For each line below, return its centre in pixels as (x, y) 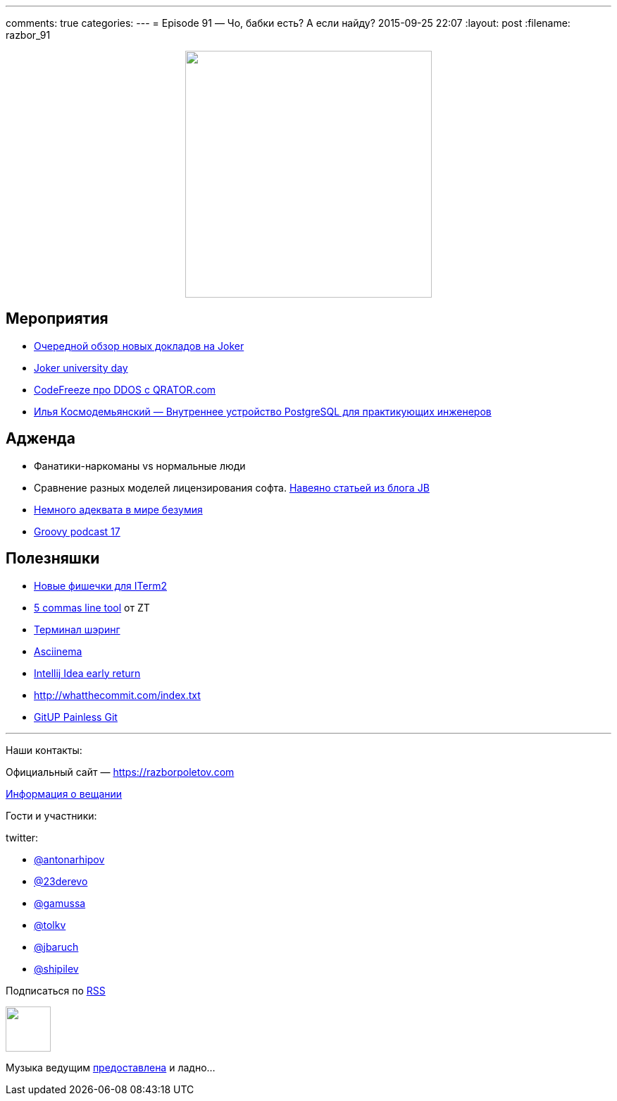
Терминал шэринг (77, 629)
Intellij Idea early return (87, 673)
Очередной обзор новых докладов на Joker (139, 346)
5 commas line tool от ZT (92, 607)
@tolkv (50, 925)
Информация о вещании (64, 793)
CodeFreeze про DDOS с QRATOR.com (125, 389)
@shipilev (56, 968)
